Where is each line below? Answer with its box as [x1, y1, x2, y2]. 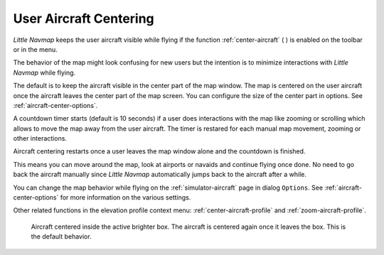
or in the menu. [13, 45, 58, 53]
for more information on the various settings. [60, 193, 191, 202]
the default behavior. [31, 232, 92, 241]
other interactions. [13, 134, 68, 143]
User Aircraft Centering [13, 11, 154, 26]
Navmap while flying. [13, 68, 76, 77]
